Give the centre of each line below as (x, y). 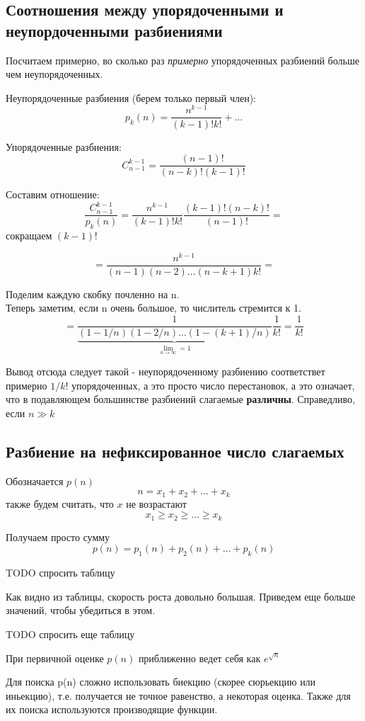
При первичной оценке (55, 658)
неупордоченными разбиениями (114, 30)
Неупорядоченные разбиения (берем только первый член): (131, 97)
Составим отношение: (53, 194)
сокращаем (29, 235)
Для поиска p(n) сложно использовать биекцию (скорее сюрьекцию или (161, 682)
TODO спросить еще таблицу (70, 634)
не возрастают (156, 503)
